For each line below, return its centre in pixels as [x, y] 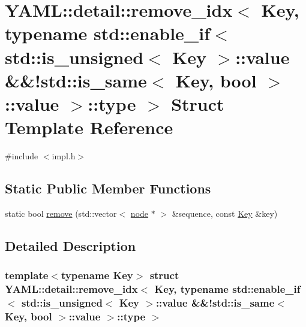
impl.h [64, 156]
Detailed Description [70, 245]
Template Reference [89, 127]
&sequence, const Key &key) [225, 213]
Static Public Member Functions [108, 188]
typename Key [97, 275]
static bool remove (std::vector [61, 213]
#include [22, 156]
